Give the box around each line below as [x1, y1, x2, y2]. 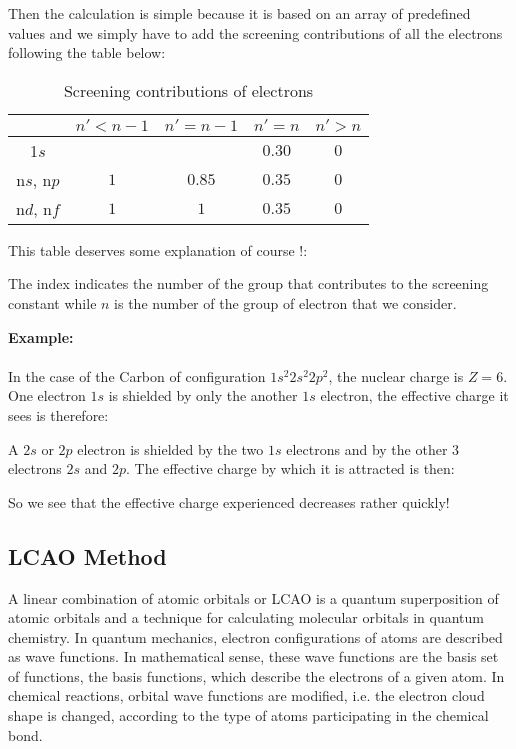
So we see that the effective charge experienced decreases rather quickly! [8, 491, 450, 512]
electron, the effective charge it [320, 385, 509, 406]
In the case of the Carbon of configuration [8, 365, 266, 386]
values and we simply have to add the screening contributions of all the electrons [8, 22, 503, 43]
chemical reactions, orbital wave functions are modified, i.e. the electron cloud [8, 685, 485, 706]
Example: [8, 326, 74, 347]
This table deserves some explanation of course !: [8, 239, 308, 260]
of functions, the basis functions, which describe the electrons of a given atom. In [8, 665, 505, 686]
